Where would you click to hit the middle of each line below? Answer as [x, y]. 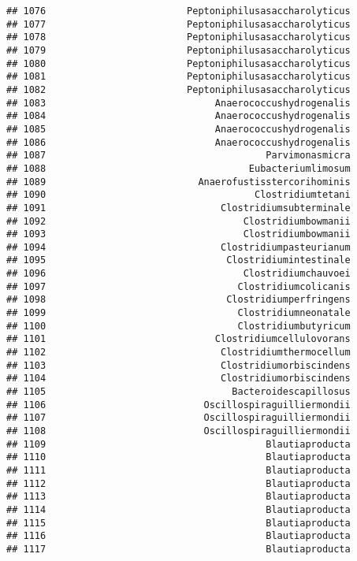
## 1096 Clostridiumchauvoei [178, 274]
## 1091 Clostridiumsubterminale [178, 208]
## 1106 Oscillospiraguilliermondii [178, 405]
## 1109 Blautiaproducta [178, 444]
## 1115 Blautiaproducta [178, 523]
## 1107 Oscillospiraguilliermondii [178, 418]
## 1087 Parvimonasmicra [178, 156]
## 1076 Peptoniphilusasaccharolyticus [178, 11]
